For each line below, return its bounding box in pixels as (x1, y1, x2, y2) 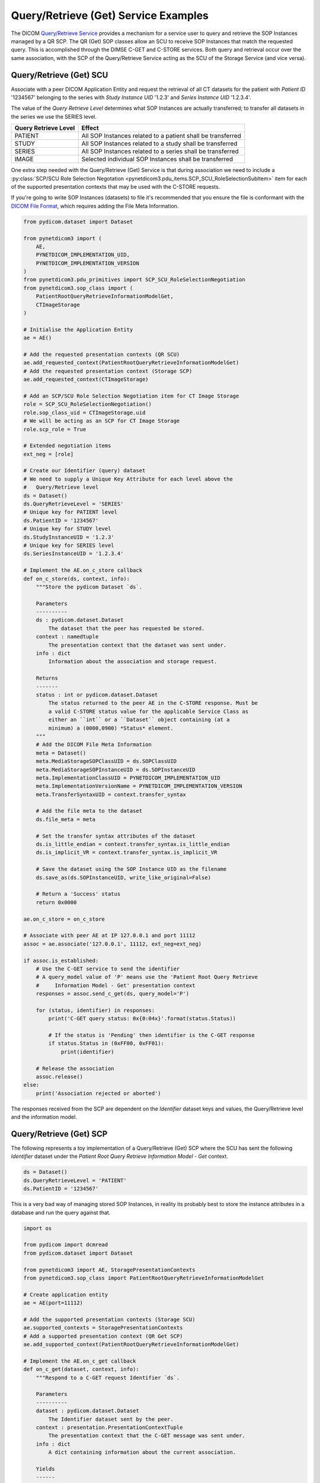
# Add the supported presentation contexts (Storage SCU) (23, 1316, 196, 1323)
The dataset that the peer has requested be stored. (48, 625, 205, 632)
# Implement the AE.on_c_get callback (23, 1357, 136, 1364)
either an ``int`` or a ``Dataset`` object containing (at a (48, 717, 230, 723)
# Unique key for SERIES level (23, 542, 115, 549)
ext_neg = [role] (23, 451, 74, 457)
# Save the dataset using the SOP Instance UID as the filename (36, 866, 227, 873)
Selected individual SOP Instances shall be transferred (81, 155, 233, 163)
